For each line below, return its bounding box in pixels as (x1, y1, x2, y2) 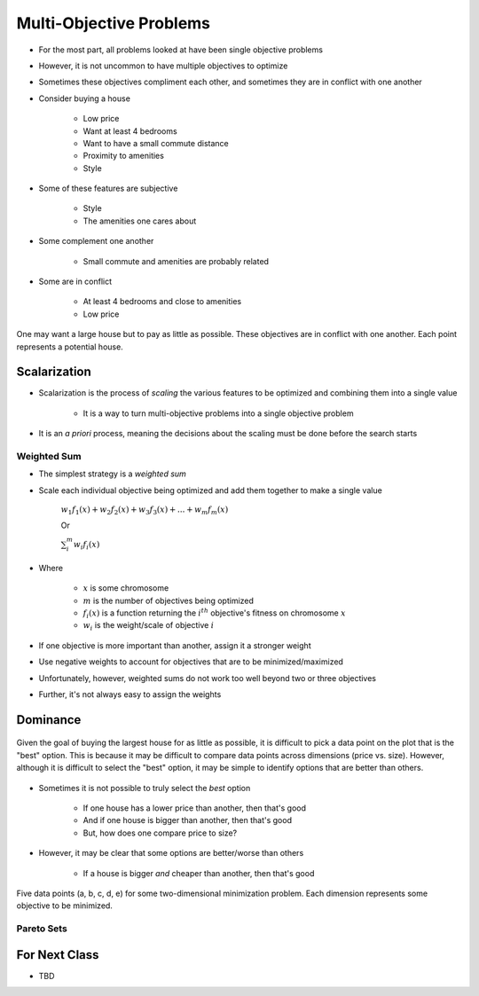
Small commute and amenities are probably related (82, 255, 270, 266)
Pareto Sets (16, 922, 68, 935)
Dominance (16, 712, 82, 727)
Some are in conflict (38, 276, 113, 287)
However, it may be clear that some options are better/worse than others (38, 848, 304, 859)
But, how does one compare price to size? (82, 827, 238, 838)
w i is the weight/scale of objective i (82, 620, 215, 633)
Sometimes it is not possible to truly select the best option (38, 782, 251, 793)
